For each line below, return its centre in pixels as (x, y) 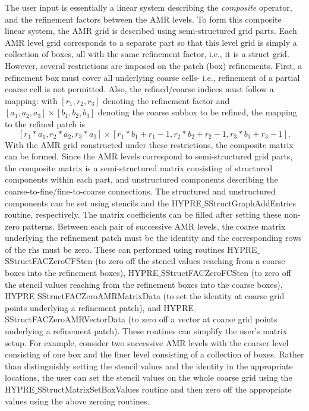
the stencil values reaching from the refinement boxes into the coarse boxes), (144, 284)
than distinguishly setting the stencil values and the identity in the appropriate (149, 365)
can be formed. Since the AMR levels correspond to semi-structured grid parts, (149, 156)
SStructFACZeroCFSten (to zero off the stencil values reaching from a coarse (145, 261)
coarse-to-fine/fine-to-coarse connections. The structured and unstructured (140, 191)
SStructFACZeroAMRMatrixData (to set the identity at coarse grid (161, 296)
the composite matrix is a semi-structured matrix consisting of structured (139, 167)
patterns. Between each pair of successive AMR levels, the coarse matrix (154, 226)
